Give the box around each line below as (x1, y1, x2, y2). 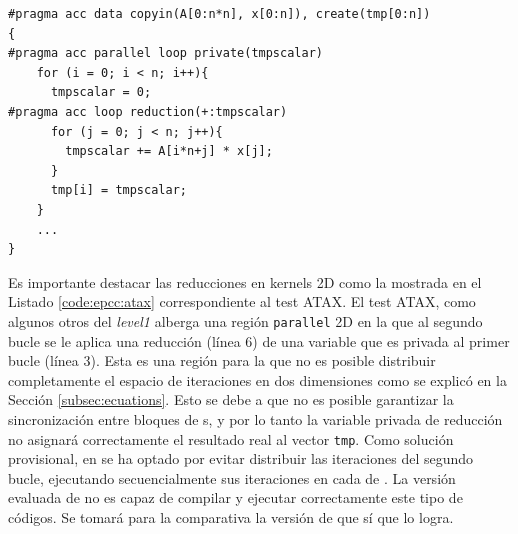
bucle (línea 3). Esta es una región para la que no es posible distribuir (8, 350, 436, 371)
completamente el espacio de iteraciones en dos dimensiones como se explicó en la (8, 369, 507, 390)
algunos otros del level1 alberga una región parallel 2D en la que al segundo (8, 310, 483, 331)
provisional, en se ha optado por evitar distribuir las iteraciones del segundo (8, 448, 474, 469)
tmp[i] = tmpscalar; (50, 183, 187, 198)
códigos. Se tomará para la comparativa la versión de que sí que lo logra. (8, 506, 454, 527)
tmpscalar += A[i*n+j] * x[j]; (65, 144, 273, 159)
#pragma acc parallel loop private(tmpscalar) (8, 46, 323, 61)
